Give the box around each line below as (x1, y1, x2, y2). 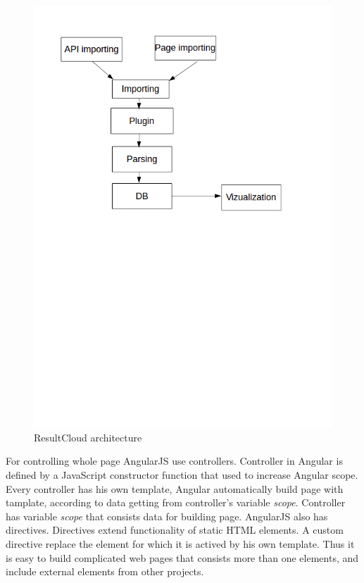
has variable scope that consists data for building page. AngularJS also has (6, 508, 328, 523)
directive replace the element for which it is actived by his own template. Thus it (6, 537, 355, 551)
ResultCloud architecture (34, 430, 142, 444)
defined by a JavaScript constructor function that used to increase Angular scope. (6, 468, 358, 482)
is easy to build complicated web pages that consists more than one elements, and (6, 550, 359, 565)
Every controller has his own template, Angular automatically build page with (6, 481, 344, 496)
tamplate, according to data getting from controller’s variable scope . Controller (6, 495, 346, 510)
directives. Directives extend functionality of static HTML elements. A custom (6, 522, 344, 537)
